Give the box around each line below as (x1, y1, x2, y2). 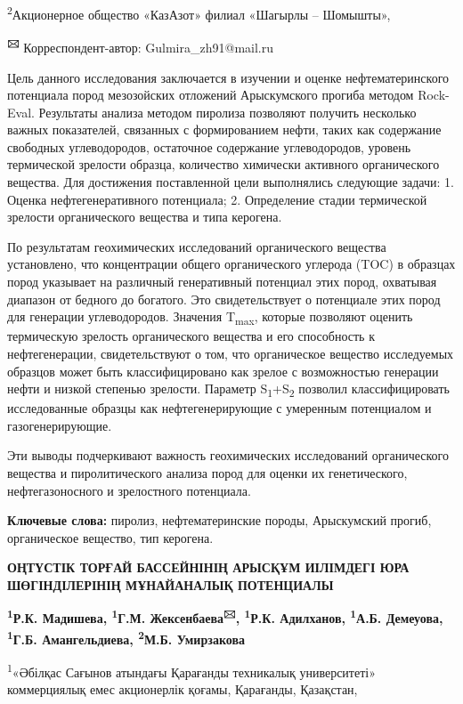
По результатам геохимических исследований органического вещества (7, 237, 386, 255)
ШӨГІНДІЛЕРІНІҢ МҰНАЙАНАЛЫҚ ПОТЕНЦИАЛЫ (7, 576, 334, 594)
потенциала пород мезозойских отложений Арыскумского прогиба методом (7, 85, 414, 104)
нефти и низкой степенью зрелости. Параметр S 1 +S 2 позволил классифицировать (7, 379, 450, 400)
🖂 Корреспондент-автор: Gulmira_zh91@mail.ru (7, 36, 273, 56)
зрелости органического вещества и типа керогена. (7, 207, 282, 226)
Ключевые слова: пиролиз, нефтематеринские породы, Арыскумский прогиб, (7, 511, 432, 530)
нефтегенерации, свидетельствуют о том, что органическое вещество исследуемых (7, 344, 454, 362)
